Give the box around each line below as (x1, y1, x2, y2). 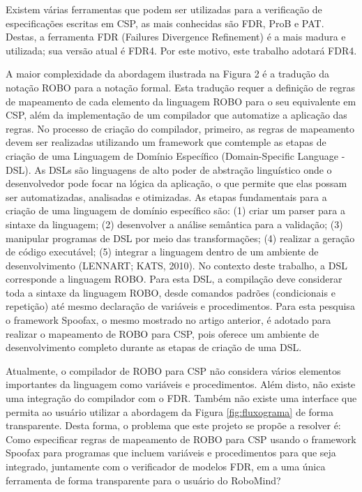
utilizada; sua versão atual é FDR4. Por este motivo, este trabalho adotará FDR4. (6, 43, 357, 57)
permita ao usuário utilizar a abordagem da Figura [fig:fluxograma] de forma (6, 404, 334, 419)
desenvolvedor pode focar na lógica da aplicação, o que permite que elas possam (6, 176, 347, 191)
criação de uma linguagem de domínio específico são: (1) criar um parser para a (6, 203, 345, 218)
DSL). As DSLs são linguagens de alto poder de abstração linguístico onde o (6, 162, 332, 177)
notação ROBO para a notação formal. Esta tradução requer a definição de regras (6, 80, 356, 94)
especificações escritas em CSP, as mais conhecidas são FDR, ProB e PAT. (6, 15, 324, 30)
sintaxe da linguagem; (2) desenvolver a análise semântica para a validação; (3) (6, 216, 343, 231)
